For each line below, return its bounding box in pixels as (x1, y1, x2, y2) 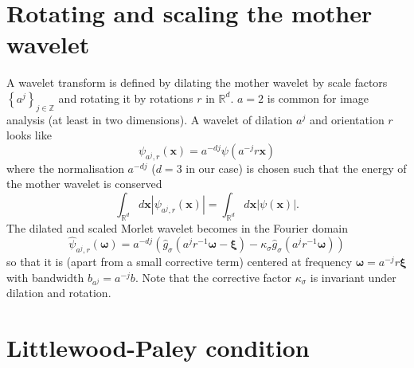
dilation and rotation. (6, 284, 111, 301)
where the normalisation (6, 159, 124, 176)
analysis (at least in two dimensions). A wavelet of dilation (6, 111, 293, 127)
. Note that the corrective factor (135, 268, 291, 285)
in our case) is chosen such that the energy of (186, 159, 407, 176)
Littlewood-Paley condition (6, 331, 310, 364)
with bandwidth (6, 268, 84, 285)
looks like (6, 127, 52, 143)
